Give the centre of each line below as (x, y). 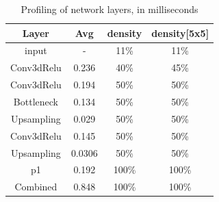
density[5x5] (180, 33)
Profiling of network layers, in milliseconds (109, 9)
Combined (36, 187)
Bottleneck (36, 101)
